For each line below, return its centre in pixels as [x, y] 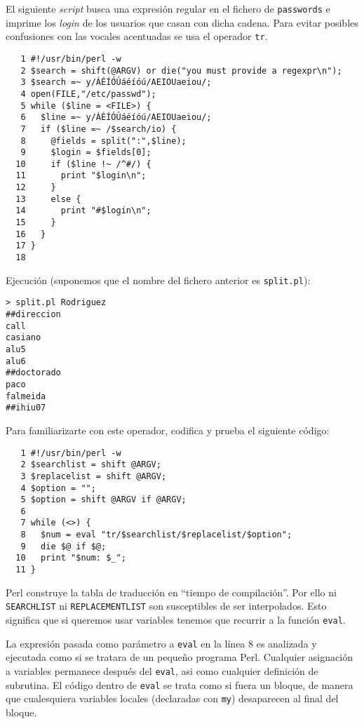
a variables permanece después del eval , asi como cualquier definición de [162, 670]
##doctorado [33, 373]
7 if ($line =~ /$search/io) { [99, 129]
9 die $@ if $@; [63, 546]
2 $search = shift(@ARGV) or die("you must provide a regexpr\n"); [181, 71]
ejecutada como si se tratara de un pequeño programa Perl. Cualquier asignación [179, 657]
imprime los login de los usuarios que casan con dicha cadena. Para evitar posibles [182, 22]
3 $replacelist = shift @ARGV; [94, 476]
